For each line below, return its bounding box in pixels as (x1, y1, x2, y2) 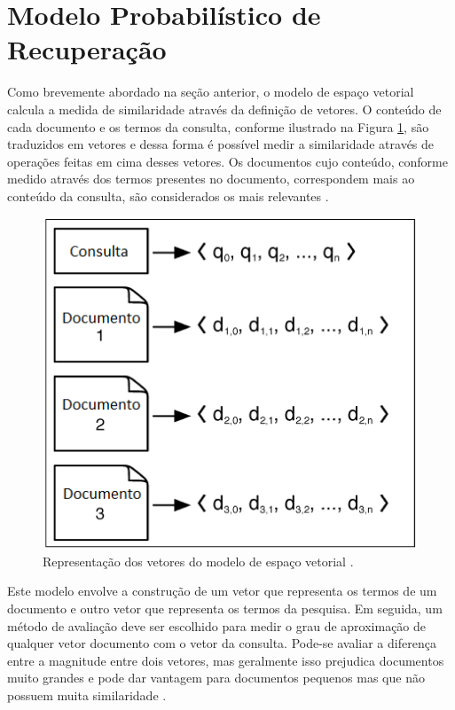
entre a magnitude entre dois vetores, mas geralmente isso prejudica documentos (7, 651, 444, 669)
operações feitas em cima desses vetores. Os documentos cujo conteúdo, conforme (7, 152, 448, 170)
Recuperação (7, 31, 167, 67)
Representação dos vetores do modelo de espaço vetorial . (43, 551, 354, 570)
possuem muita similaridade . (7, 685, 167, 704)
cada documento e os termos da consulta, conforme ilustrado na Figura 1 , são (7, 117, 429, 136)
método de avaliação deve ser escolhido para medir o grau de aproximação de (7, 616, 427, 635)
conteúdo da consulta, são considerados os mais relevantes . (7, 186, 329, 205)
